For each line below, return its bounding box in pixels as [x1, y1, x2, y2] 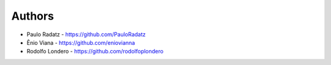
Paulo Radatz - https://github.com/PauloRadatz [26, 31, 146, 38]
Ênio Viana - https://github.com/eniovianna [26, 39, 135, 46]
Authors [11, 9, 55, 23]
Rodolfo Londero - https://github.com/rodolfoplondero [26, 48, 164, 55]
